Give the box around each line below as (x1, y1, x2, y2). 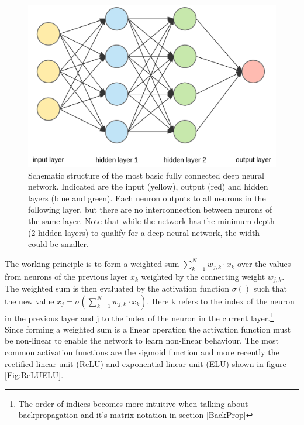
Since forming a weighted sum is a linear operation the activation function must (5, 323, 291, 335)
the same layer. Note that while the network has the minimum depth (28, 214, 275, 227)
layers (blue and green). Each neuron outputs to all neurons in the (28, 191, 266, 204)
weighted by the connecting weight (141, 270, 265, 282)
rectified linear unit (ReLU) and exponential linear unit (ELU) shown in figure (5, 357, 286, 369)
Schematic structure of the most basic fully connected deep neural (28, 169, 264, 181)
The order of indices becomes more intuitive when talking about (18, 397, 248, 409)
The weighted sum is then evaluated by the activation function (5, 282, 229, 294)
